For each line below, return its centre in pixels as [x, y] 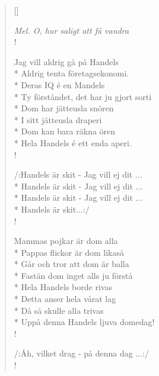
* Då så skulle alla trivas [59, 310]
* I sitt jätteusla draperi [58, 119]
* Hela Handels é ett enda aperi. [73, 142]
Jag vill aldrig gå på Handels [66, 61]
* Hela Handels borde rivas [63, 287]
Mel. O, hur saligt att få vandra [71, 30]
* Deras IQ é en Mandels [59, 84]
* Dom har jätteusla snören [64, 108]
